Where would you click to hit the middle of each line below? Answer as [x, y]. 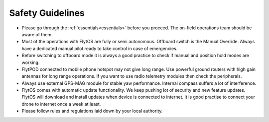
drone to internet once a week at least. [61, 104]
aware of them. [37, 34]
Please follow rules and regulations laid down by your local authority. [92, 111]
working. [31, 62]
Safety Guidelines [47, 13]
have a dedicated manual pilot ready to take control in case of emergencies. [100, 48]
